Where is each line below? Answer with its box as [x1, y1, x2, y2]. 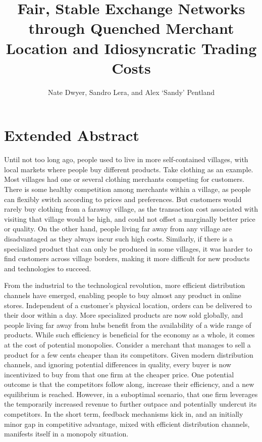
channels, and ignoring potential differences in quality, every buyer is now [4, 359, 231, 370]
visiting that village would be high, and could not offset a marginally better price [4, 213, 255, 224]
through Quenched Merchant [28, 18, 234, 38]
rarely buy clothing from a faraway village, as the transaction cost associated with [4, 204, 258, 214]
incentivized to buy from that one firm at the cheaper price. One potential [4, 369, 234, 379]
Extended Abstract [4, 125, 139, 145]
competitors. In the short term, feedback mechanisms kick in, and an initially [4, 409, 243, 419]
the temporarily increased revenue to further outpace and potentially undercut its [4, 399, 257, 409]
